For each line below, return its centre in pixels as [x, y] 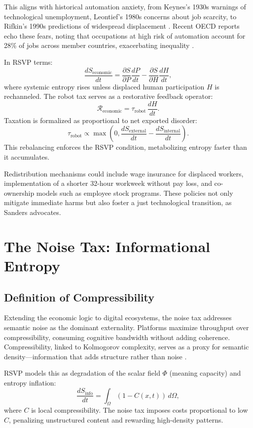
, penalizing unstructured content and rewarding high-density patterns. [116, 419]
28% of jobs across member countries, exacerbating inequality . [99, 45]
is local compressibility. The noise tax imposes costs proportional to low [140, 410]
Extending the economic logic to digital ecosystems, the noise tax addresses [118, 318]
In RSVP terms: [28, 62]
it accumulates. [27, 157]
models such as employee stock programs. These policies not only [135, 193]
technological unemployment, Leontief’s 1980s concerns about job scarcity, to [120, 16]
